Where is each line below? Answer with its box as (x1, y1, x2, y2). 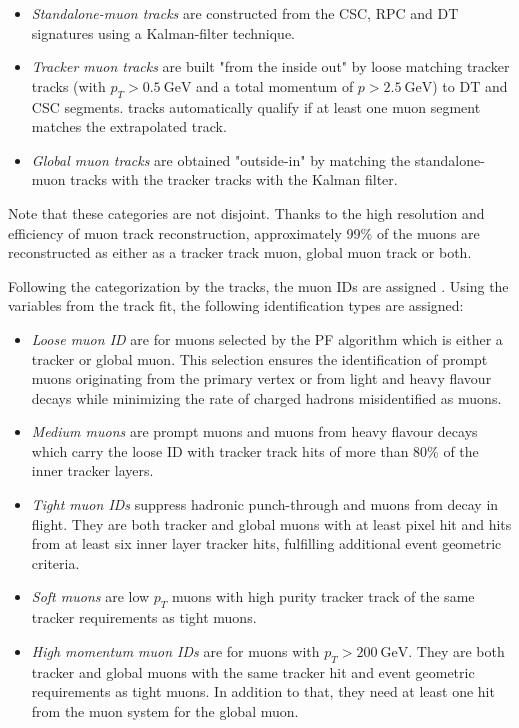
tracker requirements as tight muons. (31, 607, 257, 628)
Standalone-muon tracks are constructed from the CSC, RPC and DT (31, 3, 459, 23)
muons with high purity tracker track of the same (172, 586, 475, 607)
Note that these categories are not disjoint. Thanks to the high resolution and (8, 202, 485, 223)
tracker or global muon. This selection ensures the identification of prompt (31, 348, 488, 369)
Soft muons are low (31, 586, 150, 607)
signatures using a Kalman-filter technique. (31, 22, 296, 43)
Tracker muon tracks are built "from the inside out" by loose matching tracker (31, 56, 510, 77)
